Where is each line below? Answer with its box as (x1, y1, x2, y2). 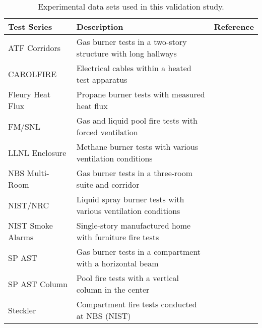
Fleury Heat (8, 88, 51, 100)
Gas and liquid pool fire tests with (76, 115, 198, 126)
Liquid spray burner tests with (76, 193, 184, 205)
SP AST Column (8, 278, 68, 290)
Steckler (8, 304, 36, 316)
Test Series (8, 21, 52, 32)
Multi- (27, 167, 49, 179)
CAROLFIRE (8, 68, 57, 80)
